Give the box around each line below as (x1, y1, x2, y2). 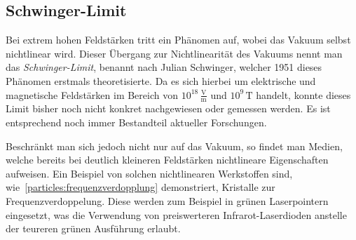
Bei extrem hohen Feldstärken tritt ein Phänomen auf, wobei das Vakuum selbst (6, 32, 351, 47)
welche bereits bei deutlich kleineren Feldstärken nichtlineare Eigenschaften (6, 152, 329, 167)
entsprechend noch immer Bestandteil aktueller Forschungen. (6, 115, 267, 129)
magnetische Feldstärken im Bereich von (6, 87, 178, 102)
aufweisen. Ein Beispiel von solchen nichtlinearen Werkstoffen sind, (6, 166, 293, 180)
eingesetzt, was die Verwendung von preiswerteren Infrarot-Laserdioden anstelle (6, 207, 347, 222)
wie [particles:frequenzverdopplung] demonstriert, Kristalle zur (6, 180, 275, 194)
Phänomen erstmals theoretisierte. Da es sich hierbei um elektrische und (6, 73, 316, 88)
